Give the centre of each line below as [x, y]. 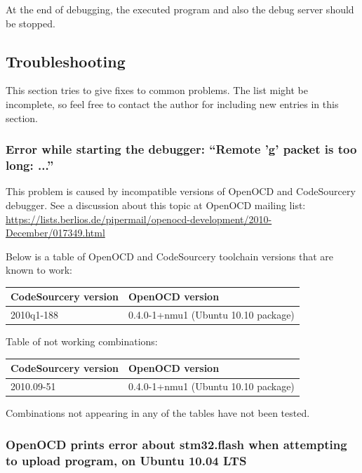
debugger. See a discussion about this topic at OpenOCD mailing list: [156, 205]
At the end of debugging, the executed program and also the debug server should [180, 9]
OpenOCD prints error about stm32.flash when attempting [176, 444]
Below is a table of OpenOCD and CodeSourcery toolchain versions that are [170, 256]
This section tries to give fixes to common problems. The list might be [157, 90]
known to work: [39, 270]
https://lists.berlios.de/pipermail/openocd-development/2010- [139, 219]
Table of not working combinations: [82, 341]
